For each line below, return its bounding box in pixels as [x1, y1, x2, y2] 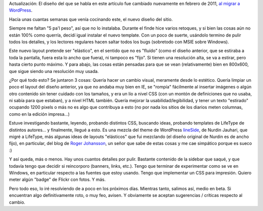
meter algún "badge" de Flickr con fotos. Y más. [9, 176, 106, 182]
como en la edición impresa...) [9, 111, 70, 117]
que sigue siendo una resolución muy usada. [9, 68, 99, 74]
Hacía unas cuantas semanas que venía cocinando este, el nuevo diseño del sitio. [9, 16, 173, 22]
